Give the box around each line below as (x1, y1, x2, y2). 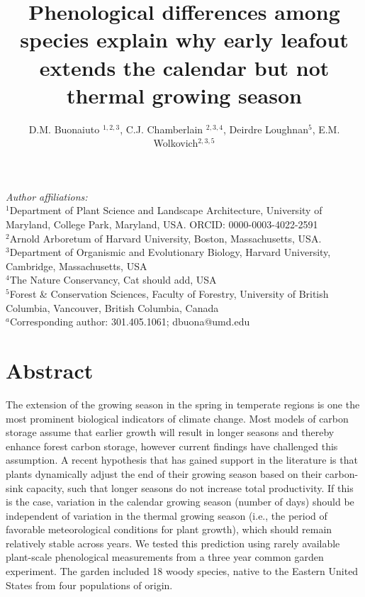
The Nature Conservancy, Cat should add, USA (9, 272, 217, 287)
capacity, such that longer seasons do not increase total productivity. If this (26, 480, 354, 495)
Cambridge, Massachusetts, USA (6, 258, 147, 273)
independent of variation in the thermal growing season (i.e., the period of (6, 508, 327, 523)
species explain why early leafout (20, 25, 349, 54)
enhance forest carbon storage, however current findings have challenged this (6, 438, 338, 453)
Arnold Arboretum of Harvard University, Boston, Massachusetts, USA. (9, 230, 322, 245)
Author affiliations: (6, 189, 88, 203)
